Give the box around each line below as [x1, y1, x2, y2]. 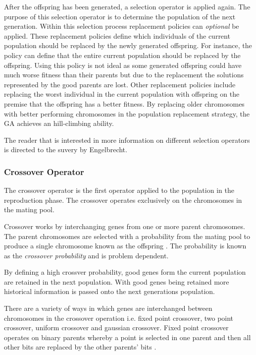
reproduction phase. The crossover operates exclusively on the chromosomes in [4, 194, 242, 205]
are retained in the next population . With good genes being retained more [4, 276, 229, 287]
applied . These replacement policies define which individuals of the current [4, 30, 230, 41]
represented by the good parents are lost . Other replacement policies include [4, 79, 236, 89]
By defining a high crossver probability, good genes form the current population [4, 267, 246, 277]
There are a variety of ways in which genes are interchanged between [4, 303, 212, 313]
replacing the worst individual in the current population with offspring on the [4, 89, 240, 99]
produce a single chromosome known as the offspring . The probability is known [4, 240, 247, 251]
